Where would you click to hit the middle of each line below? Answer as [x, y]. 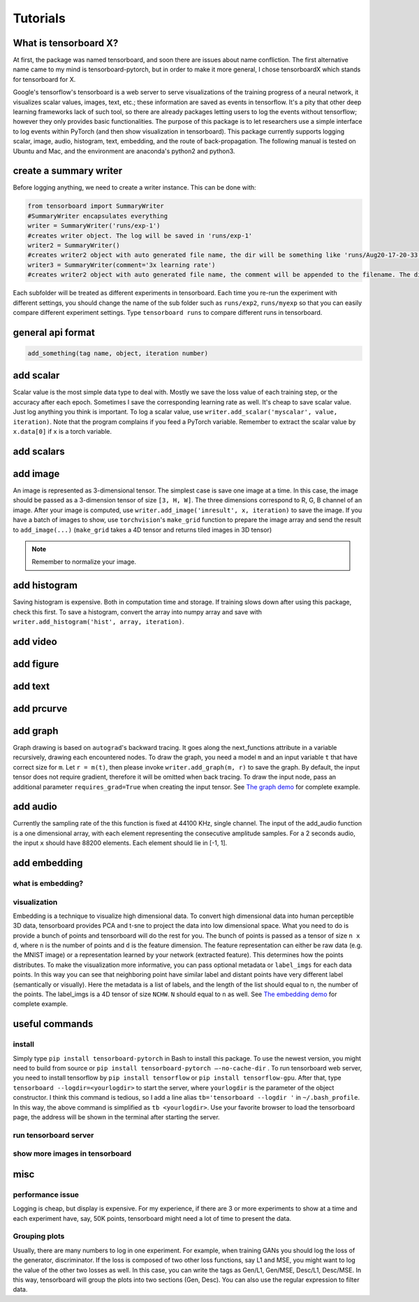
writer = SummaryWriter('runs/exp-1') [94, 226]
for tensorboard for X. [44, 79]
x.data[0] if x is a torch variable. [62, 432]
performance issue [46, 1194]
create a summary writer [68, 171]
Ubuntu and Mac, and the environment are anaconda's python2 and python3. [124, 151]
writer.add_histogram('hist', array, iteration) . [98, 621]
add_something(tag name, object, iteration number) [118, 353]
